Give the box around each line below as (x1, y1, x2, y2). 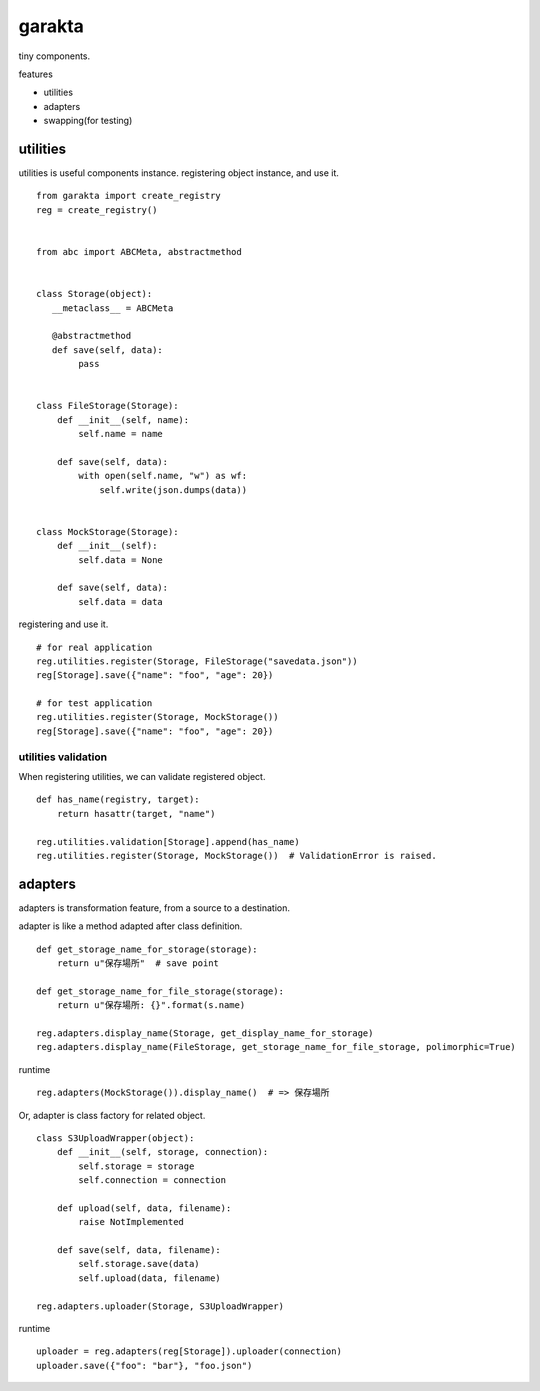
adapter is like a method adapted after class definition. (18, 920, 243, 932)
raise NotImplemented (78, 1216, 185, 1228)
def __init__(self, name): (56, 414, 190, 425)
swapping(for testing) (43, 115, 133, 127)
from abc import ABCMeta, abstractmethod (36, 246, 242, 257)
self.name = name (78, 428, 164, 440)
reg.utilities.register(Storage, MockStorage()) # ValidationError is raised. (36, 850, 437, 861)
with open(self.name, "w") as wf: (78, 470, 248, 482)
